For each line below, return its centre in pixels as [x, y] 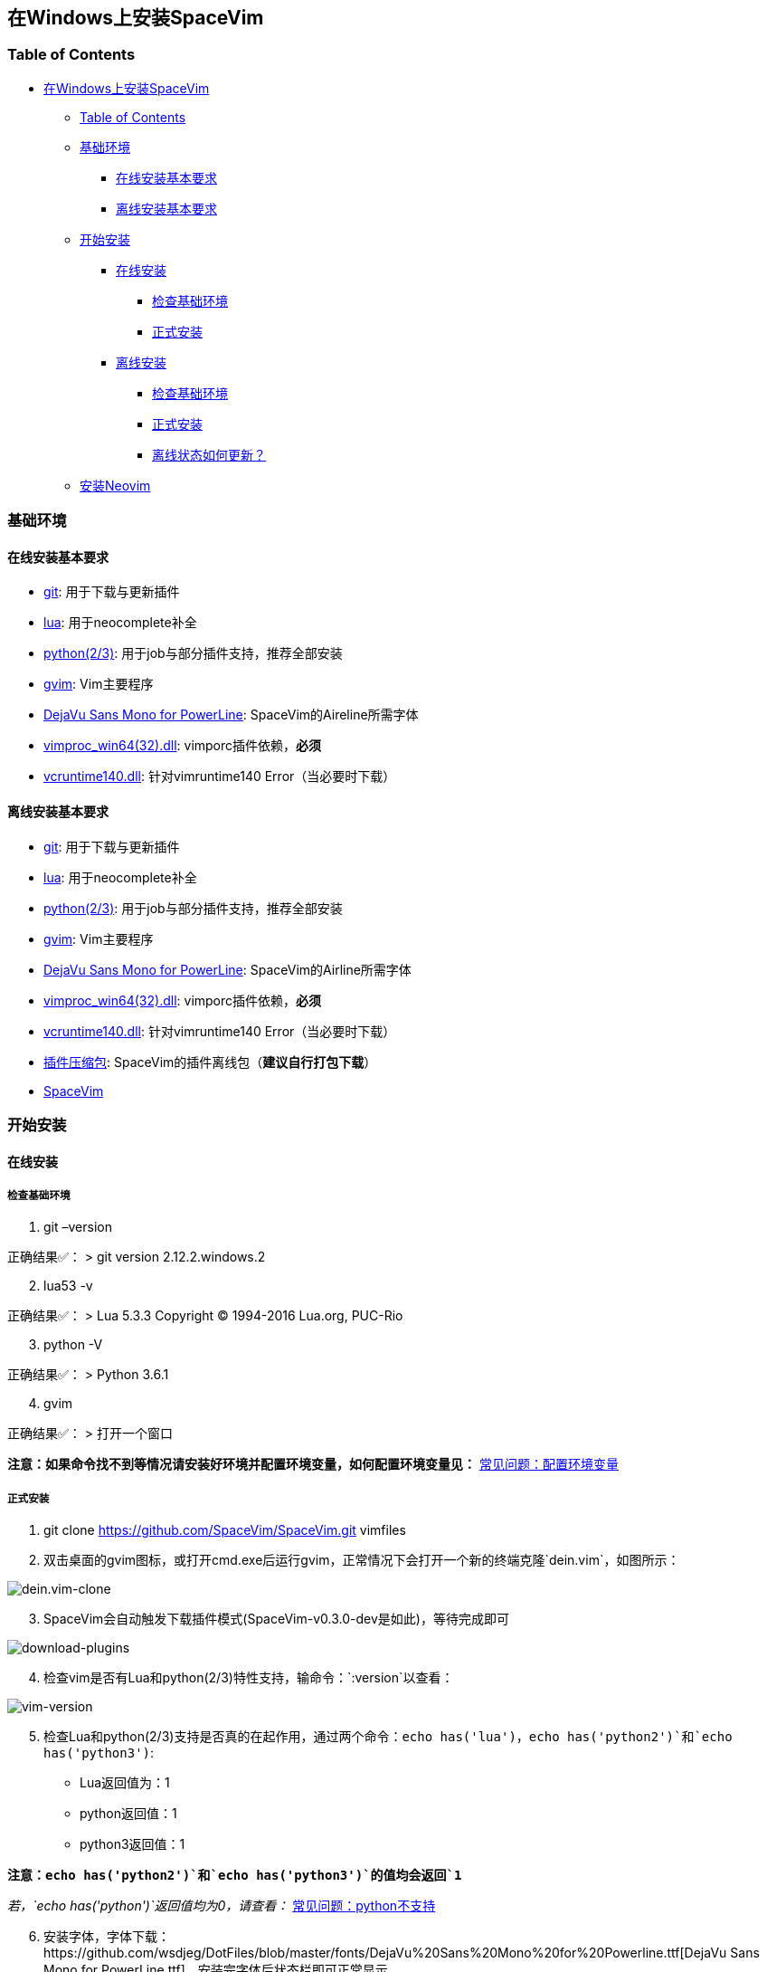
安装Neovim [115, 485]
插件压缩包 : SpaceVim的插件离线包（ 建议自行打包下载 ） [210, 1062]
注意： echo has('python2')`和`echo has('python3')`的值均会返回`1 [235, 1875]
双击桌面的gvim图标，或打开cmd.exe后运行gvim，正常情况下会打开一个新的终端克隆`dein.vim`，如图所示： [362, 1560]
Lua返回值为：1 [125, 1783]
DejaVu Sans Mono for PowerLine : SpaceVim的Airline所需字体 [227, 969]
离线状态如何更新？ [209, 454]
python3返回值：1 [133, 1844]
